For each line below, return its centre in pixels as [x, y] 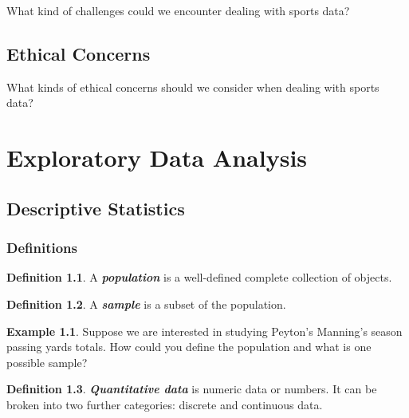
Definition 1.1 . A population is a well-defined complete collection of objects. [199, 277]
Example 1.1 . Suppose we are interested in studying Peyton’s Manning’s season [204, 331]
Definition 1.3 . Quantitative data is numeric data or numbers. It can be [192, 389]
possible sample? [47, 362]
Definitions [42, 248]
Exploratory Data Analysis [157, 158]
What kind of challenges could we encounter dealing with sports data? [178, 10]
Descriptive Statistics [96, 208]
